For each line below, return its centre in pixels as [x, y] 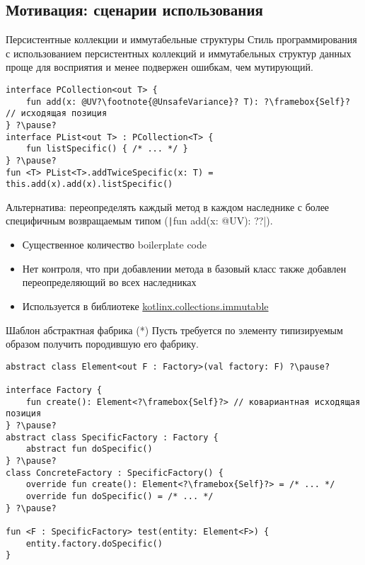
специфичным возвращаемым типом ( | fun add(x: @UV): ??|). [139, 221]
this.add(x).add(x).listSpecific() [89, 184]
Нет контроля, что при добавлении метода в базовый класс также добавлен [184, 268]
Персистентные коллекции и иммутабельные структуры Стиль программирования [181, 39]
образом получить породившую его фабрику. [102, 344]
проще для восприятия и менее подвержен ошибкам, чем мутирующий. [160, 67]
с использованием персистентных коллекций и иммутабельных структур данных [179, 53]
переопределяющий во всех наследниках [109, 282]
